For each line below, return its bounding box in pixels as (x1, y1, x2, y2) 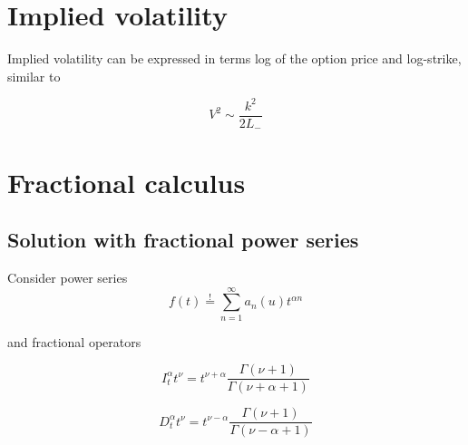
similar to (7, 66, 61, 85)
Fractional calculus (7, 163, 246, 200)
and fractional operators (7, 332, 141, 351)
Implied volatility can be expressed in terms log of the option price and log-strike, (7, 49, 462, 68)
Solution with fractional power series (7, 226, 359, 254)
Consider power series (7, 267, 128, 286)
